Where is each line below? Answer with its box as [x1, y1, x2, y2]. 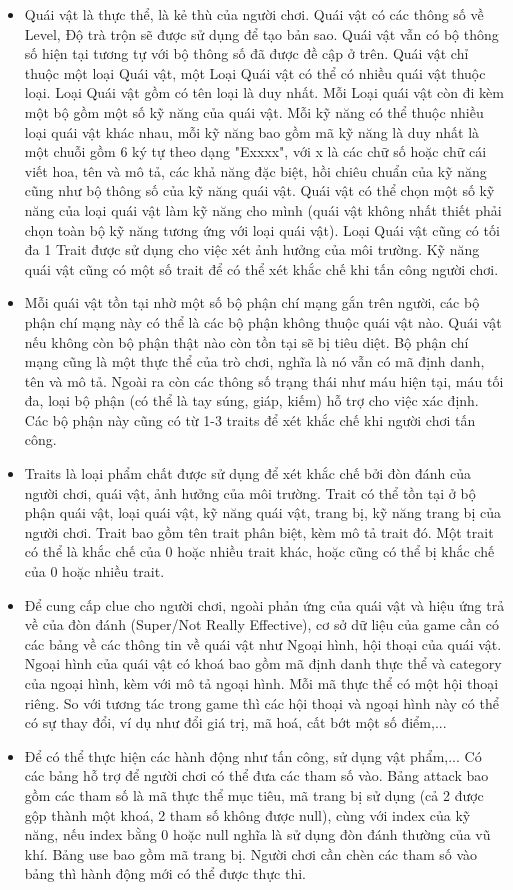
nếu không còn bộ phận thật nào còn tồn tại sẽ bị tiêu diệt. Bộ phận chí [24, 331, 469, 352]
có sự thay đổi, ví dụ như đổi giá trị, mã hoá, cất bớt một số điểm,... [24, 712, 447, 733]
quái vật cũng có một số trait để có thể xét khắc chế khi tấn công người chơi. [24, 258, 499, 279]
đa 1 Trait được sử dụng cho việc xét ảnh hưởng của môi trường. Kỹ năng [24, 239, 480, 260]
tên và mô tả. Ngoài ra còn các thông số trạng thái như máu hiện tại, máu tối [24, 370, 504, 391]
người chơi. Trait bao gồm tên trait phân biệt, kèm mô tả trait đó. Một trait [24, 521, 494, 542]
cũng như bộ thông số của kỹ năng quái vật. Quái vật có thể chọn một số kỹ [24, 180, 495, 201]
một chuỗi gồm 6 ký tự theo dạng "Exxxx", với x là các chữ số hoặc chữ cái [24, 141, 487, 162]
